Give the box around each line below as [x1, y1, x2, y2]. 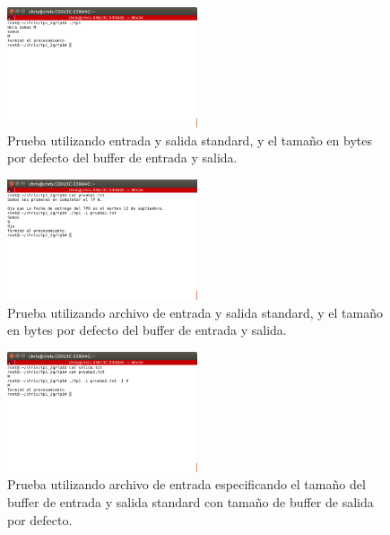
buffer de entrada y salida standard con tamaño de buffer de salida [7, 492, 374, 511]
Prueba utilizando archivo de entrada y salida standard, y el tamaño [7, 303, 383, 321]
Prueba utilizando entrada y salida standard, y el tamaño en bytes [7, 130, 372, 149]
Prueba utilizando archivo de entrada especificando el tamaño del [7, 475, 366, 494]
